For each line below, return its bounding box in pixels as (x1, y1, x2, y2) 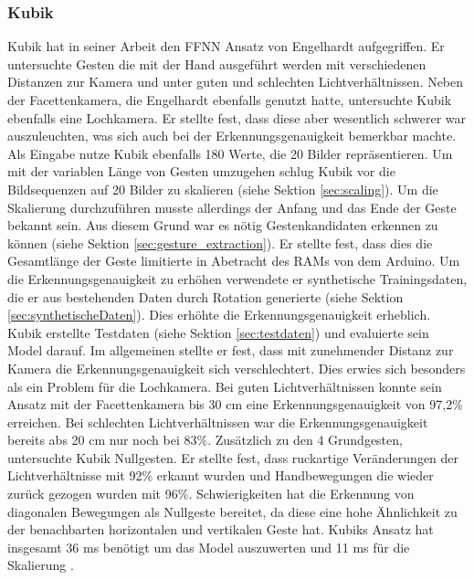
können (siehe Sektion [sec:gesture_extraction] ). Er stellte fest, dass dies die (7, 233, 433, 252)
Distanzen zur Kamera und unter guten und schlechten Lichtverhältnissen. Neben (7, 72, 464, 91)
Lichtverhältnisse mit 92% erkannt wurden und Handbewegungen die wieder (7, 466, 434, 485)
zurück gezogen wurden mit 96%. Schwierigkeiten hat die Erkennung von (7, 484, 415, 503)
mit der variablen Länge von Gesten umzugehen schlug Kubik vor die (7, 162, 395, 181)
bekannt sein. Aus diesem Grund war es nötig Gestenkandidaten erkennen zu (7, 216, 438, 235)
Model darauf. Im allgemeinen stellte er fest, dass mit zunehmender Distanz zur (7, 341, 454, 360)
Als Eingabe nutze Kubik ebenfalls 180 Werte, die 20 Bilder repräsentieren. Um (7, 143, 453, 163)
